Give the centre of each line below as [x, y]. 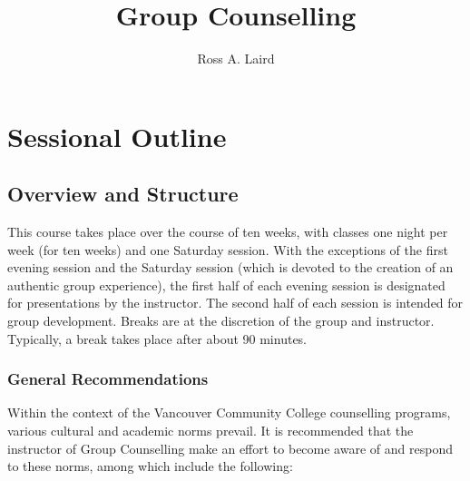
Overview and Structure [123, 194]
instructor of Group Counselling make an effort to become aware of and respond [230, 448]
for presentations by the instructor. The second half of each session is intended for [235, 303]
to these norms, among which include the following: [150, 466]
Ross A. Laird [236, 59]
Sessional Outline [117, 136]
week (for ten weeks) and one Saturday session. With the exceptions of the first [228, 249]
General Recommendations [108, 379]
